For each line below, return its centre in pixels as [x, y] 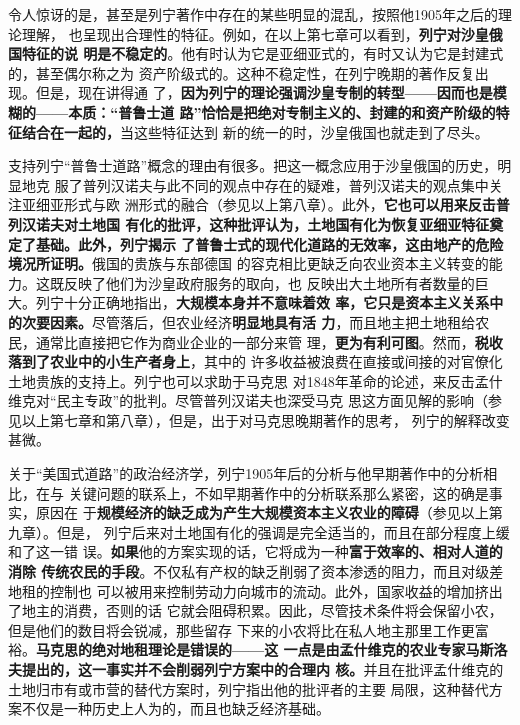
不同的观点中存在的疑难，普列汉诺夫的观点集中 [334, 184]
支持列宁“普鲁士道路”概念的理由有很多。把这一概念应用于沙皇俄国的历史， [253, 165]
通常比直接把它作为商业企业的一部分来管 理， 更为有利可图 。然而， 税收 [269, 341]
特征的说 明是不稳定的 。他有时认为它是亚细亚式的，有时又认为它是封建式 [262, 53]
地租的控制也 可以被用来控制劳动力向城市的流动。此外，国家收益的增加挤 [248, 590]
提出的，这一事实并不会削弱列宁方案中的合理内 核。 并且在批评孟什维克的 [262, 669]
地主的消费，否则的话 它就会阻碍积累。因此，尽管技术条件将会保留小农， [262, 610]
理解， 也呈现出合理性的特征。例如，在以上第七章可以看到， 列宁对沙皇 [255, 33]
